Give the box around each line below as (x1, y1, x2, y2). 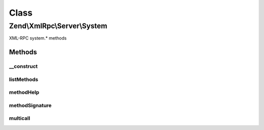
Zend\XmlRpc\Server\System (9, 22, 108, 30)
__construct (9, 63, 38, 70)
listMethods (9, 76, 39, 83)
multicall (9, 115, 30, 122)
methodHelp (9, 89, 39, 96)
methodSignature (9, 102, 52, 108)
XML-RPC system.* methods (9, 35, 67, 41)
